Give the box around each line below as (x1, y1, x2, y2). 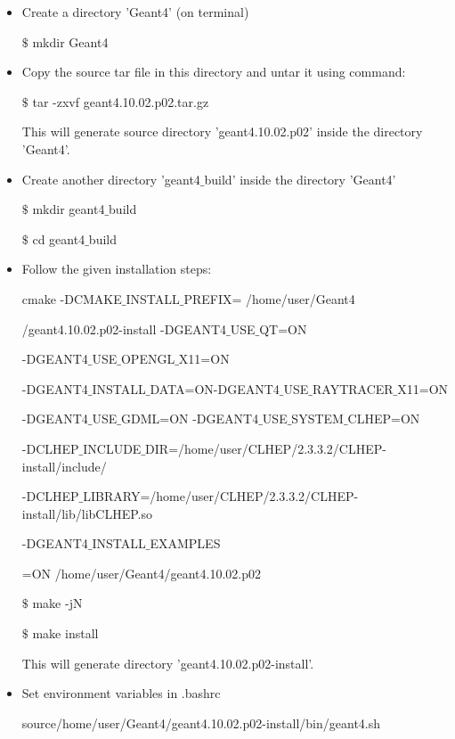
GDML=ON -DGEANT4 (120, 409, 259, 428)
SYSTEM (291, 409, 344, 428)
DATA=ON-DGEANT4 (150, 379, 280, 398)
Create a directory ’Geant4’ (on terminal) (21, 3, 249, 21)
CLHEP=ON (347, 409, 420, 428)
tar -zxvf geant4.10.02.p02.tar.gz (32, 92, 209, 111)
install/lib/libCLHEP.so (21, 504, 153, 522)
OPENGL (120, 349, 175, 368)
